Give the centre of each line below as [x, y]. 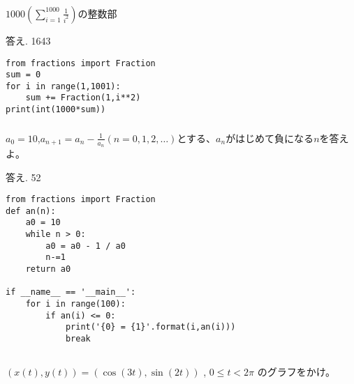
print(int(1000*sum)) [56, 110]
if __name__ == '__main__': [71, 292]
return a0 [48, 269]
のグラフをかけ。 [296, 372]
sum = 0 [23, 75]
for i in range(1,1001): [63, 86]
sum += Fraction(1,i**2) [83, 98]
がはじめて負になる [270, 138]
